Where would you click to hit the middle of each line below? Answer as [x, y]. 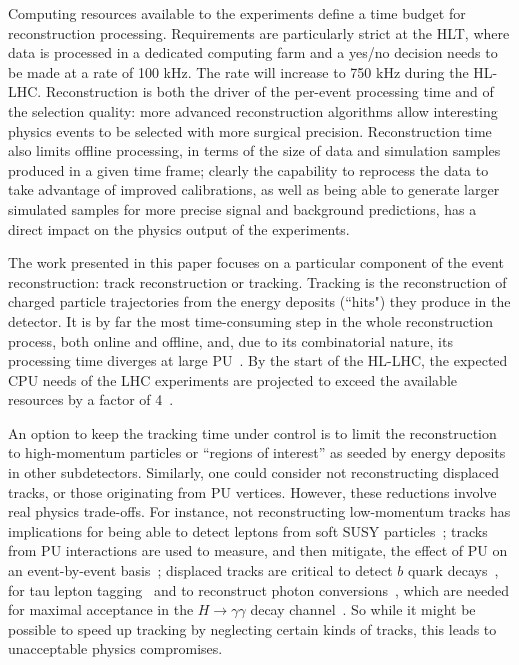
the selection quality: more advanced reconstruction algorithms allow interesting [253, 110]
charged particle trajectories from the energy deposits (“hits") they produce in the [259, 301]
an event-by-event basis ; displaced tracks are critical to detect [200, 570]
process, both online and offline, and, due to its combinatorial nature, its [230, 340]
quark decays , [453, 570]
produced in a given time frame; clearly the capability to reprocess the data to [248, 169]
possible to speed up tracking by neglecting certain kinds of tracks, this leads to [252, 628]
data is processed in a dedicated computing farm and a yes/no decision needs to [253, 52]
